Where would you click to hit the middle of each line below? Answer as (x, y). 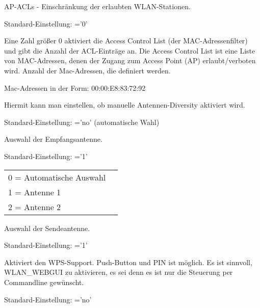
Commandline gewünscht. (44, 282)
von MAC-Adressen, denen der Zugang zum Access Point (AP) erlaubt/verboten (130, 60)
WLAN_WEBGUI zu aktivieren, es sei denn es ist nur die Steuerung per (119, 272)
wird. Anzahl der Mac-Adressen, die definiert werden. (87, 70)
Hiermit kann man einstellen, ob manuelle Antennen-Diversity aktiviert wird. (125, 105)
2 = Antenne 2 (35, 207)
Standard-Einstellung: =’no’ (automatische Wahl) (82, 122)
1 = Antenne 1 (35, 192)
